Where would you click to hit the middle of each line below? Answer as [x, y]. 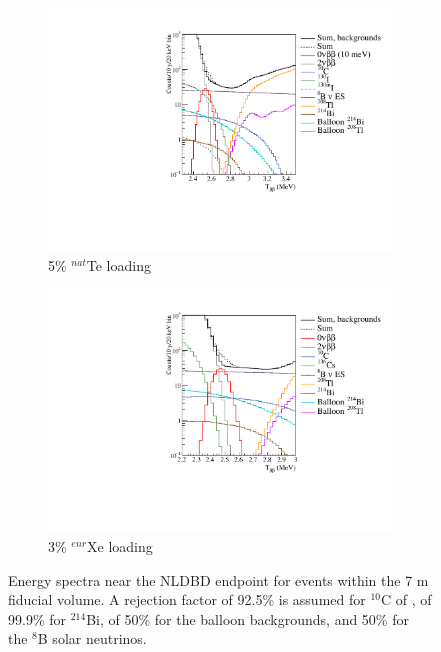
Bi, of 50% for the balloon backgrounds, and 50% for [247, 618]
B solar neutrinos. [92, 638]
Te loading [118, 264]
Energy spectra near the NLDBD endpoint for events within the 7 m [218, 579]
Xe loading [120, 546]
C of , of [406, 599]
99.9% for [37, 618]
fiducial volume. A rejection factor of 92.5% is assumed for [187, 599]
